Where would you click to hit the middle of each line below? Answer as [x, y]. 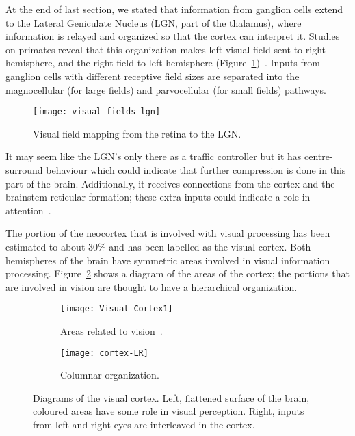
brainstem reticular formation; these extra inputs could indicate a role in [158, 197]
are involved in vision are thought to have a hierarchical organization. [152, 286]
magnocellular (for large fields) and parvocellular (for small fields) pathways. [166, 89]
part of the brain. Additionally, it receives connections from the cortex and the [170, 183]
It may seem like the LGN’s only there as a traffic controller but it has [154, 156]
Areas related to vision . [111, 331]
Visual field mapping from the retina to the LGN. [137, 133]
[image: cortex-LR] [104, 353]
